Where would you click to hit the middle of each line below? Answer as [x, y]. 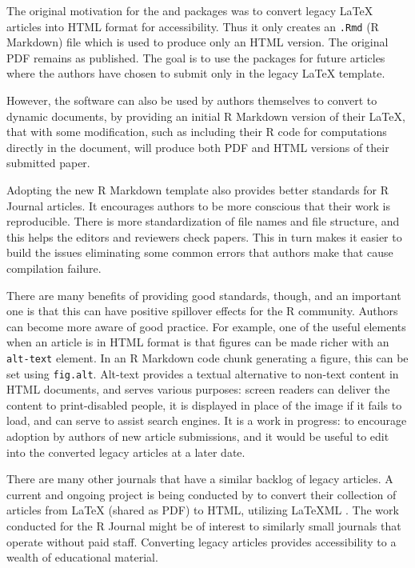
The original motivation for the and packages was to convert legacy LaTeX [190, 10]
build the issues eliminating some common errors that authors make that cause [200, 252]
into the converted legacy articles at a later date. [126, 452]
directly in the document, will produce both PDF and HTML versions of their [198, 147]
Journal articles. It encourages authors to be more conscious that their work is [199, 205]
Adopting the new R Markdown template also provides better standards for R [198, 190]
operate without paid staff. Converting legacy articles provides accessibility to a [202, 541]
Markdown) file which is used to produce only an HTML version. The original [198, 42]
